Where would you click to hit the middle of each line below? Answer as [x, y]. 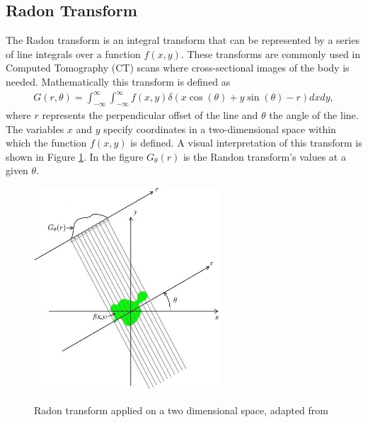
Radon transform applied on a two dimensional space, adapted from [181, 410]
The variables [35, 129]
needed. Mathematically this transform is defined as [118, 81]
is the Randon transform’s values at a [264, 156]
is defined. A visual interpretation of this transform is [246, 143]
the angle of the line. [314, 114]
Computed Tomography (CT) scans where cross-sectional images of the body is [178, 68]
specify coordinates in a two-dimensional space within [220, 129]
